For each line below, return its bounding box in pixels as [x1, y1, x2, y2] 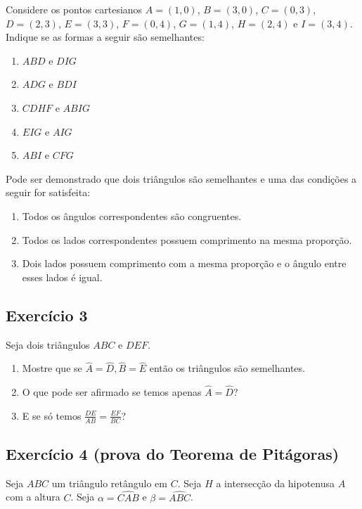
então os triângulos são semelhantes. [149, 361, 305, 375]
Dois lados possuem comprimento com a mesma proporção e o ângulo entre [22, 256, 347, 271]
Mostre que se [22, 361, 82, 375]
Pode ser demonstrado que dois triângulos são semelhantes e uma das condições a [6, 171, 357, 186]
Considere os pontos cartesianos [6, 2, 143, 16]
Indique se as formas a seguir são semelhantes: [6, 30, 205, 44]
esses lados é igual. [22, 269, 103, 284]
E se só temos [22, 408, 82, 423]
